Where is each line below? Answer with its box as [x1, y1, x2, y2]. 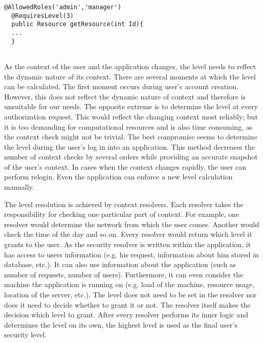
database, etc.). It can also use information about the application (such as [4, 259, 236, 270]
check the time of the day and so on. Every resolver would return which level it [4, 229, 252, 239]
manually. [4, 181, 34, 192]
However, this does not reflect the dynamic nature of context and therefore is [4, 91, 246, 102]
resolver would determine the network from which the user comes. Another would [4, 218, 259, 229]
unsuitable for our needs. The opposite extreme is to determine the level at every [4, 101, 258, 112]
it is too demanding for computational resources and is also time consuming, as [4, 121, 253, 132]
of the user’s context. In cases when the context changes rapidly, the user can [4, 161, 247, 172]
